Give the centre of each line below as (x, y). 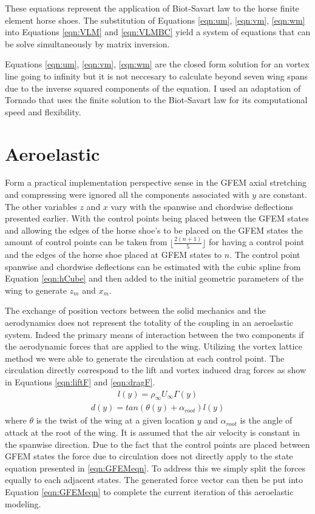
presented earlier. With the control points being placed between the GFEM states (157, 218)
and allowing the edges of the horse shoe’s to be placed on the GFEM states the (154, 230)
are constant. (283, 194)
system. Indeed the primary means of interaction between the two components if (154, 334)
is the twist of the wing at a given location (115, 420)
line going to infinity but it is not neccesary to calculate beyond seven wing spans (156, 76)
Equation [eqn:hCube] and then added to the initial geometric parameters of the (154, 278)
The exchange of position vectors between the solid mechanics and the (135, 310)
